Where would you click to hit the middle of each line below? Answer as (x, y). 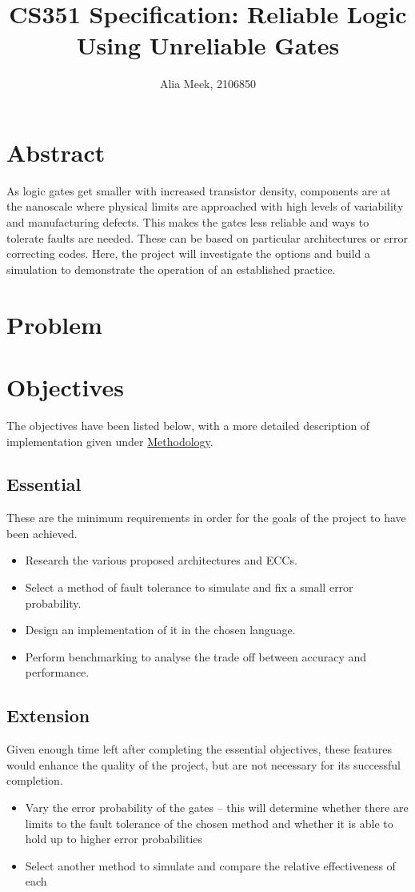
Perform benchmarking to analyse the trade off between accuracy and (196, 656)
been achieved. (42, 533)
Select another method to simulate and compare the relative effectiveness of (210, 865)
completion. (35, 780)
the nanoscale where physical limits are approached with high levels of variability (205, 206)
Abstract (56, 152)
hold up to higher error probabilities (114, 839)
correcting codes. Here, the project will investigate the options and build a (188, 253)
